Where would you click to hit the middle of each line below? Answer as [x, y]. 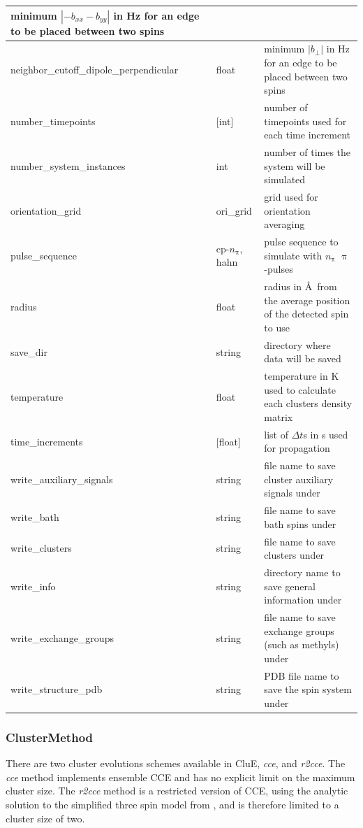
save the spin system [308, 689]
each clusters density [308, 403]
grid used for [291, 197]
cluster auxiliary [299, 479]
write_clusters [41, 548]
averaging [284, 224]
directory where [297, 344]
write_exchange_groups [62, 637]
